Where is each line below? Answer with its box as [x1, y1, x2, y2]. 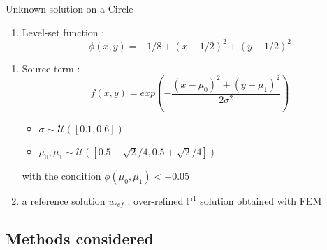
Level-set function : [22, 24, 105, 39]
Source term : [22, 61, 80, 75]
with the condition [22, 169, 101, 183]
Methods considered [6, 228, 154, 249]
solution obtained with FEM [200, 194, 322, 208]
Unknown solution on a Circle [6, 1, 133, 15]
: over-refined [127, 194, 184, 208]
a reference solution [22, 194, 106, 208]
